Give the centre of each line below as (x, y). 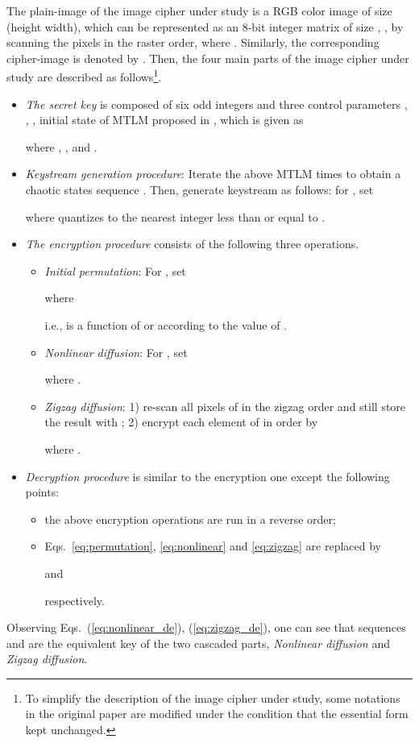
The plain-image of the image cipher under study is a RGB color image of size (199, 10)
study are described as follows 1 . (84, 76)
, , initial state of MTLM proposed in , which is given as (164, 120)
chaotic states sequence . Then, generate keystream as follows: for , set (199, 189)
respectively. (75, 600)
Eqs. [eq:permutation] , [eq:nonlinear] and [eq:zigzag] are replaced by (213, 546)
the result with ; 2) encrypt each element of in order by (181, 422)
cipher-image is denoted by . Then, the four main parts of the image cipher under (208, 58)
